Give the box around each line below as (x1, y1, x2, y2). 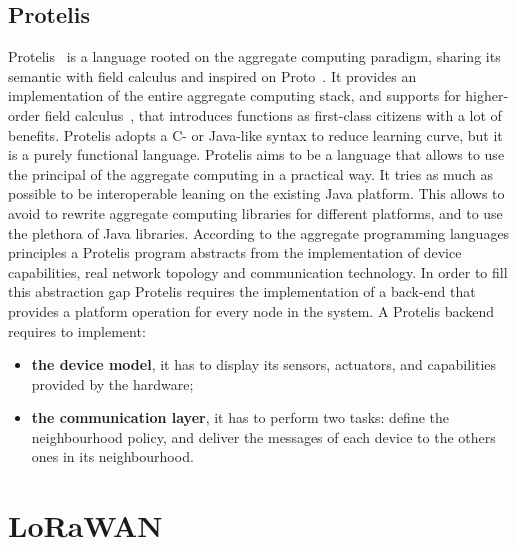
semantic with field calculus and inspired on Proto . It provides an (8, 65, 417, 86)
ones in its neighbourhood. (31, 446, 194, 467)
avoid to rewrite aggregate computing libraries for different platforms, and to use (8, 202, 503, 223)
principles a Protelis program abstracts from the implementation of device (8, 242, 462, 263)
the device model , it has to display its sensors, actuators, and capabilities (31, 354, 497, 375)
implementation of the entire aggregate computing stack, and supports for (8, 85, 461, 106)
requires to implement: (8, 320, 146, 341)
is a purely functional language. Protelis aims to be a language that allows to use (8, 144, 505, 165)
